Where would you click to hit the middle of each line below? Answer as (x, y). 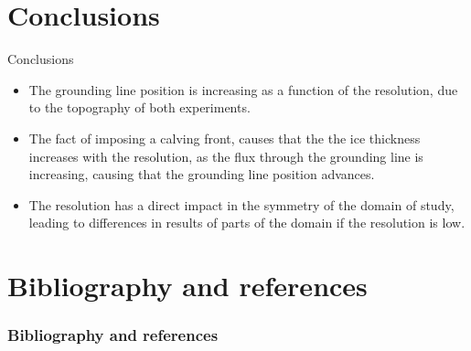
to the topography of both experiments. (139, 107)
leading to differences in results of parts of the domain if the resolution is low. (247, 223)
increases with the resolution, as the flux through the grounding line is (226, 156)
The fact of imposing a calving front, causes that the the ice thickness (225, 138)
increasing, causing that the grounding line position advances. (202, 174)
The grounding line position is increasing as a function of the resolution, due (243, 89)
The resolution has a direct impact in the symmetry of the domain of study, (241, 204)
